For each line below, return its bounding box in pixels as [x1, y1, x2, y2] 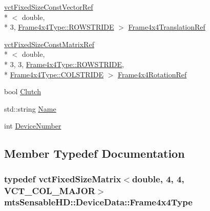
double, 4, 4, [132, 172, 184, 185]
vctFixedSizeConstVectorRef [4, 2, 93, 12]
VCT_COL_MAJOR [4, 184, 95, 197]
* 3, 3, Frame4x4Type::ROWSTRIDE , [4, 58, 124, 69]
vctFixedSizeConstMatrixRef [4, 38, 94, 49]
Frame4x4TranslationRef [128, 22, 205, 32]
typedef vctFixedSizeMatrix [4, 172, 121, 185]
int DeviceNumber [4, 120, 61, 131]
